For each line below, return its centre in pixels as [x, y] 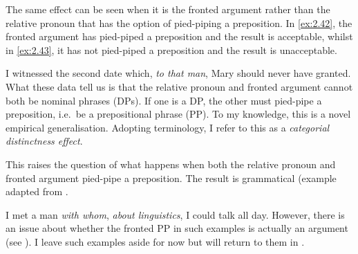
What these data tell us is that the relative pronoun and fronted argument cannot [179, 86]
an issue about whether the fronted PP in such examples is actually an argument [177, 228]
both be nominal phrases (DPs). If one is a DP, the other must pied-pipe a [164, 100]
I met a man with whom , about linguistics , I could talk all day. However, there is [175, 214]
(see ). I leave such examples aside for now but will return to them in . [155, 241]
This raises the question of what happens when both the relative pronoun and [171, 164]
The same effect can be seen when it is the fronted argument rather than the [168, 9]
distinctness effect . [44, 141]
